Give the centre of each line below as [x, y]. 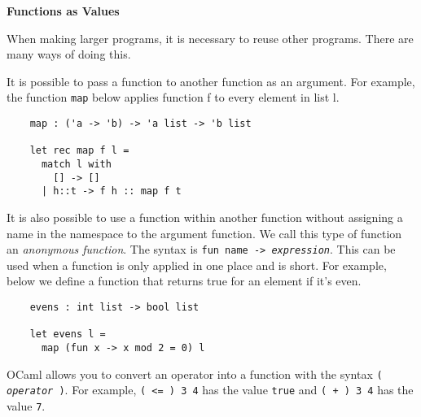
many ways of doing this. [69, 54]
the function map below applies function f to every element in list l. [173, 97]
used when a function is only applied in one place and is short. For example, [197, 265]
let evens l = [68, 334]
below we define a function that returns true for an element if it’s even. [184, 281]
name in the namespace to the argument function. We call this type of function [204, 233]
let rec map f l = [79, 151]
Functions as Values [63, 11]
